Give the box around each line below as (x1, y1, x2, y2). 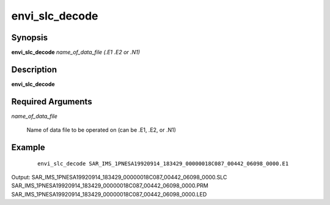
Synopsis (11, 32, 48, 43)
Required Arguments (11, 96, 92, 107)
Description (11, 64, 57, 74)
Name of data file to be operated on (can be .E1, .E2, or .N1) (26, 126, 177, 134)
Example (11, 142, 45, 153)
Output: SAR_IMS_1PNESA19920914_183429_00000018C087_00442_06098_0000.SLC (11, 174, 227, 181)
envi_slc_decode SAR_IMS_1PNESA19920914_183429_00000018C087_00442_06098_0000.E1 (37, 160, 289, 167)
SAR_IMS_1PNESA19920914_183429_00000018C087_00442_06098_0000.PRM (11, 182, 209, 189)
